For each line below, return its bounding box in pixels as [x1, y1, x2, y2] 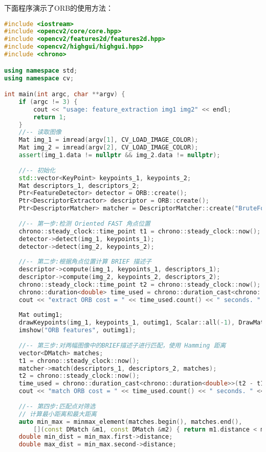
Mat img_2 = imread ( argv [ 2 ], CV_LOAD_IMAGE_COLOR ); [18, 144, 198, 152]
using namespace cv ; [4, 74, 74, 82]
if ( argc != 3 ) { [18, 98, 78, 105]
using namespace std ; [4, 67, 78, 74]
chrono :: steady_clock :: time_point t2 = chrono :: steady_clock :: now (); [18, 281, 261, 288]
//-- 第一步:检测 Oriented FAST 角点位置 [18, 220, 150, 227]
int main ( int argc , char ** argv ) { [4, 91, 125, 98]
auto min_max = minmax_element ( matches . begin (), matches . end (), [18, 418, 242, 425]
